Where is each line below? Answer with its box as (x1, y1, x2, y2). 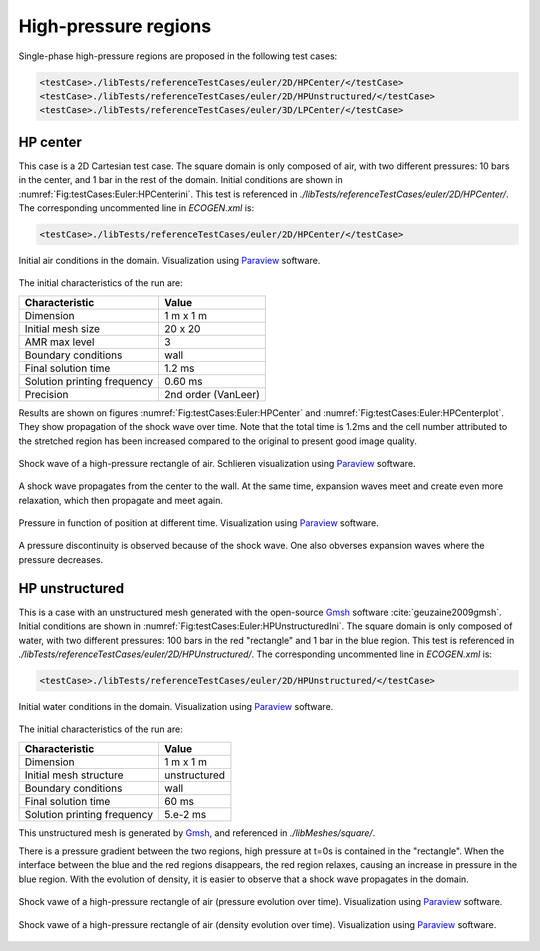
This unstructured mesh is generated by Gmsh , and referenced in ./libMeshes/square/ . (18, 826, 376, 839)
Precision (24, 387, 69, 401)
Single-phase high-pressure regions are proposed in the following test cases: (18, 50, 338, 62)
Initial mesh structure (24, 768, 124, 782)
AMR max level (24, 335, 95, 349)
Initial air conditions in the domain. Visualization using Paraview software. (18, 254, 321, 266)
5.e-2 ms (164, 807, 207, 821)
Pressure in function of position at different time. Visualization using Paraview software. (18, 517, 379, 529)
